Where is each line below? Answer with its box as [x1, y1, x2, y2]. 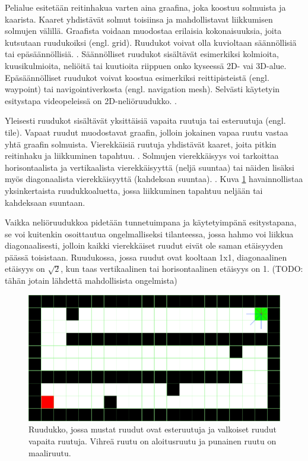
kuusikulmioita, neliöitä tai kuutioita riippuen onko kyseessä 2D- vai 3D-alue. [5, 59, 287, 71]
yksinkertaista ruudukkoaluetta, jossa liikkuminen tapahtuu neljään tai [5, 184, 263, 196]
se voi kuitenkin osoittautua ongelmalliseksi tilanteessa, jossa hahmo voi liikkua [5, 227, 294, 240]
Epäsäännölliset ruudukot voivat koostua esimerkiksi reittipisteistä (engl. [5, 71, 269, 83]
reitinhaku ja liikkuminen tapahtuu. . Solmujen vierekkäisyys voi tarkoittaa [5, 149, 279, 162]
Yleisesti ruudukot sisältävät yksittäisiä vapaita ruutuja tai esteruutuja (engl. [5, 114, 286, 127]
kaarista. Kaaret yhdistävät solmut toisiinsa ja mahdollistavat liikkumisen [5, 12, 273, 25]
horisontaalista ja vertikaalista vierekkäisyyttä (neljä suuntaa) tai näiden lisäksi [5, 161, 294, 173]
